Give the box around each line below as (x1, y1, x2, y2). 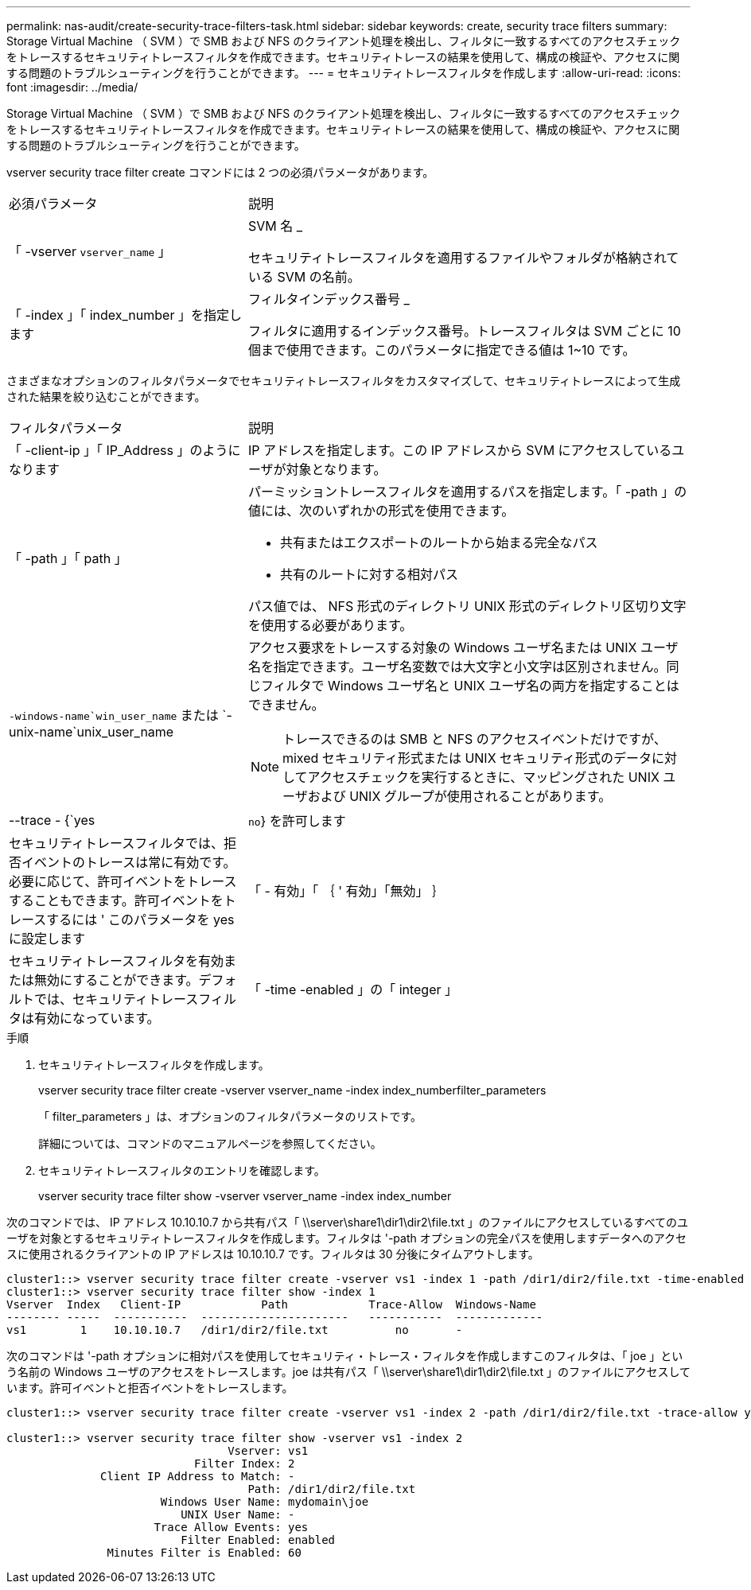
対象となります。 (286, 461, 387, 477)
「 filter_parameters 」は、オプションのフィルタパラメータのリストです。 (38, 1110, 422, 1123)
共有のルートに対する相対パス (279, 566, 458, 582)
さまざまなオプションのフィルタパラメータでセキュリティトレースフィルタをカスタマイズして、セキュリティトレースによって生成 (6, 374, 681, 387)
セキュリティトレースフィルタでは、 (9, 835, 224, 851)
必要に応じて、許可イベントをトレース (9, 873, 237, 889)
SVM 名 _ (247, 218, 302, 234)
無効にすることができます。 (34, 972, 199, 988)
